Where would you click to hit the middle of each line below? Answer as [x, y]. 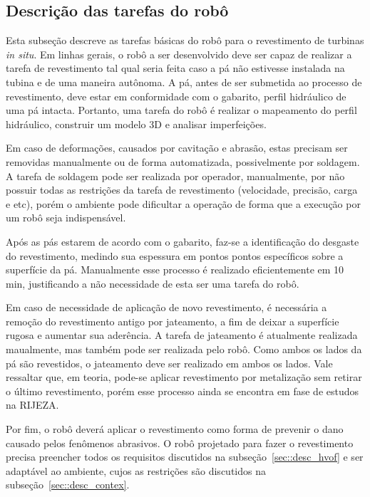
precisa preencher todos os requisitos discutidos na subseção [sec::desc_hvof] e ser [185, 457]
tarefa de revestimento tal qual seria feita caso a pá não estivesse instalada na [175, 68]
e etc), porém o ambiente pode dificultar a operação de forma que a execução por [183, 203]
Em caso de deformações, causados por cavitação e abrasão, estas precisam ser [177, 148]
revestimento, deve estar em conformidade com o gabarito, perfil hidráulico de [176, 96]
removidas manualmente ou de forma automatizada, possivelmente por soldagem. [183, 161]
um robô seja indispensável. [66, 218]
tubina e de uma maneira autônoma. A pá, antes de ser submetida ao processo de [184, 82]
